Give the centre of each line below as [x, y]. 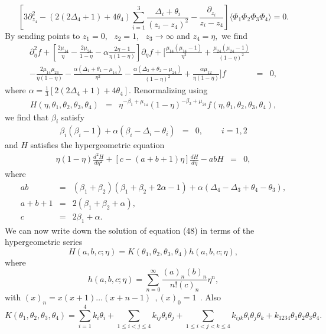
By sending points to [43, 35]
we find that [27, 117]
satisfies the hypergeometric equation [97, 145]
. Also [211, 297]
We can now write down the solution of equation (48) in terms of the [130, 230]
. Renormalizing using [168, 90]
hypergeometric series [44, 242]
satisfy [73, 117]
